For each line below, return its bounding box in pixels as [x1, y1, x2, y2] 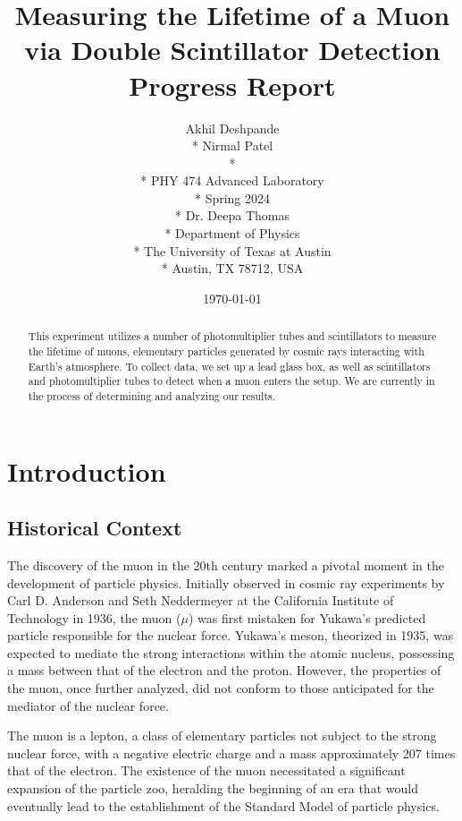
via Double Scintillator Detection [24, 31, 441, 68]
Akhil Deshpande [185, 118, 280, 137]
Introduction [7, 452, 166, 489]
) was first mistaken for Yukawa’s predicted [188, 608, 426, 627]
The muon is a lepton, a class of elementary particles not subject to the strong [7, 726, 437, 745]
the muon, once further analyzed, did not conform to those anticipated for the [7, 679, 434, 697]
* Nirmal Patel [191, 136, 273, 155]
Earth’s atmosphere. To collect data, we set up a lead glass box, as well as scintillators [28, 358, 431, 373]
